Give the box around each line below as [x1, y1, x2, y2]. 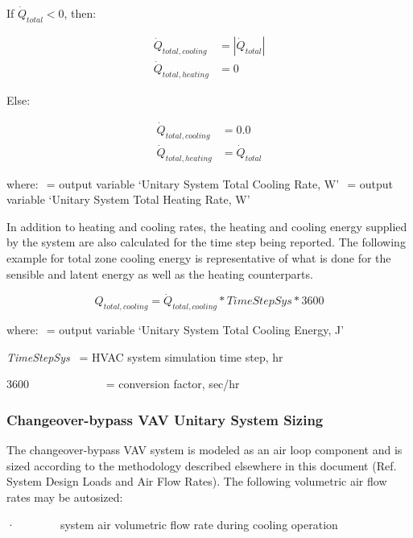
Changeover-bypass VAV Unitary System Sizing [6, 409, 324, 429]
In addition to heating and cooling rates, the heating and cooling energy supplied [6, 217, 407, 234]
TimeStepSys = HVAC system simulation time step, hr [6, 348, 283, 365]
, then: [64, 5, 97, 21]
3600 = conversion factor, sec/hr [6, 375, 240, 392]
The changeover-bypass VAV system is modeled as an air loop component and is [6, 441, 403, 458]
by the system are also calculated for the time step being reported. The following [6, 234, 406, 250]
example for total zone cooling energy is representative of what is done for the [6, 249, 391, 266]
